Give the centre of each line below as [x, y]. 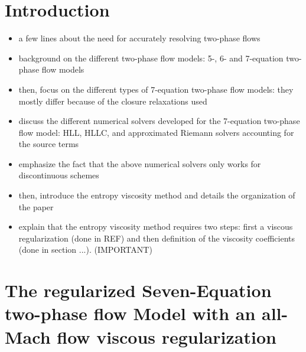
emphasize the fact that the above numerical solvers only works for [140, 163]
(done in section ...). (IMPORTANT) [85, 250]
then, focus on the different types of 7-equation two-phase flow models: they [156, 89]
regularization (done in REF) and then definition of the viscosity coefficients [157, 238]
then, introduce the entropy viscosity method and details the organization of [157, 195]
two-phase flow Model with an [130, 313]
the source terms [49, 144]
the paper [36, 206]
